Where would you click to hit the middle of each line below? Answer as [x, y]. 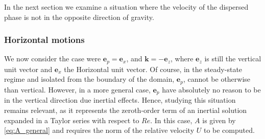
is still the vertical [233, 59]
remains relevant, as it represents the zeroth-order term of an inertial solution [126, 110]
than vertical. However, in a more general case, [77, 89]
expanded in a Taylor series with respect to [72, 120]
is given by [219, 120]
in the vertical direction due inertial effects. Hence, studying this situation [120, 100]
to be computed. [229, 130]
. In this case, [171, 120]
